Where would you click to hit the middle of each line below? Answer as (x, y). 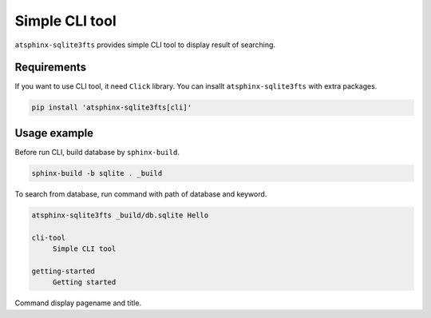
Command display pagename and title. (78, 303)
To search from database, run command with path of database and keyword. (141, 194)
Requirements (51, 68)
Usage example (54, 133)
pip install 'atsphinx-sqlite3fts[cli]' (111, 107)
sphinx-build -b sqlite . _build (97, 173)
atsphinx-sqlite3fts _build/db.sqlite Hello (120, 215)
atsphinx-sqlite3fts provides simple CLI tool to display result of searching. (145, 45)
